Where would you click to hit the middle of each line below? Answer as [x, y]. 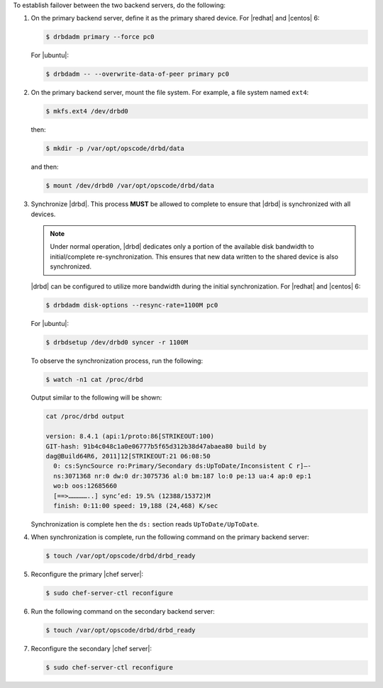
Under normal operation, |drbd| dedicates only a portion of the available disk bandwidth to [182, 247]
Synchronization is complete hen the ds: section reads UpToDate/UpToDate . [145, 524]
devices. [43, 214]
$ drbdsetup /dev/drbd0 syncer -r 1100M [117, 342]
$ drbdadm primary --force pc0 [100, 37]
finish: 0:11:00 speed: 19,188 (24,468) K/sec [136, 506]
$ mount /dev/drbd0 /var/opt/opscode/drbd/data [130, 186]
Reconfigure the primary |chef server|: [87, 575]
